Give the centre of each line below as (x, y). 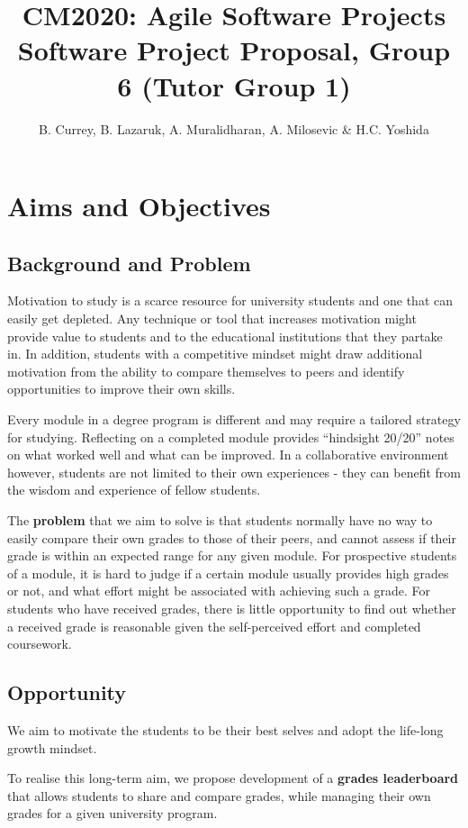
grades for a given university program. (112, 813)
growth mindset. (52, 747)
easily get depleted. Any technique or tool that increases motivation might (212, 318)
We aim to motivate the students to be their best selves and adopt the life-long (225, 729)
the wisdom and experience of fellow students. (134, 490)
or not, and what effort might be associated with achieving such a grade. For (219, 591)
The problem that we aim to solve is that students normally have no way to (220, 520)
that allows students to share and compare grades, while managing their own (219, 795)
